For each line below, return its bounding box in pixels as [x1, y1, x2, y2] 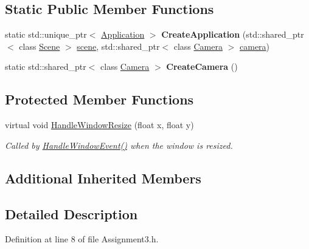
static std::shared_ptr [5, 60, 86, 73]
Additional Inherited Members [5, 168, 201, 187]
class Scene [19, 39, 60, 52]
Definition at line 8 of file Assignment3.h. [5, 233, 159, 245]
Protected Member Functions [5, 90, 194, 109]
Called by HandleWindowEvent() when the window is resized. [5, 138, 233, 151]
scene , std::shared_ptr [77, 39, 160, 52]
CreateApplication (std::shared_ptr [161, 28, 304, 41]
